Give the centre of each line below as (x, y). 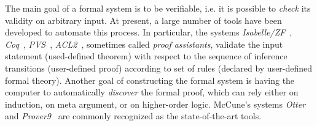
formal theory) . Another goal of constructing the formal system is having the (150, 80)
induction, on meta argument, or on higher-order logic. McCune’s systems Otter (155, 104)
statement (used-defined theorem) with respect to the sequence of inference (146, 56)
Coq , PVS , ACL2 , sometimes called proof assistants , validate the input (144, 44)
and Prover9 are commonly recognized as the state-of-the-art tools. (133, 116)
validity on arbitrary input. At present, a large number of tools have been (143, 20)
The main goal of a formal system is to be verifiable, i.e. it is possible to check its (158, 8)
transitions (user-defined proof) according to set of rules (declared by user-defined (159, 68)
